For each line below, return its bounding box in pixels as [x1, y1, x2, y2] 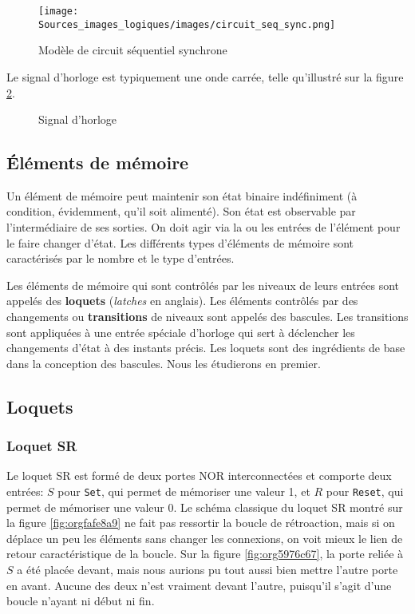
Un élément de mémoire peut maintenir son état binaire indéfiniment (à [6, 187, 358, 204]
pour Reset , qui [326, 483, 404, 500]
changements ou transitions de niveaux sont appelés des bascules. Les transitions [6, 308, 409, 325]
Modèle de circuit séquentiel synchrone [38, 42, 227, 58]
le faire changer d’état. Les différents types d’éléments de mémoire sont [6, 234, 354, 251]
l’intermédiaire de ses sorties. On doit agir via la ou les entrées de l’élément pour [6, 219, 401, 236]
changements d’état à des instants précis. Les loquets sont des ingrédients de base [6, 339, 405, 356]
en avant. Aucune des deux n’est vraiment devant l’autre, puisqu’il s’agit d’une [6, 576, 392, 593]
